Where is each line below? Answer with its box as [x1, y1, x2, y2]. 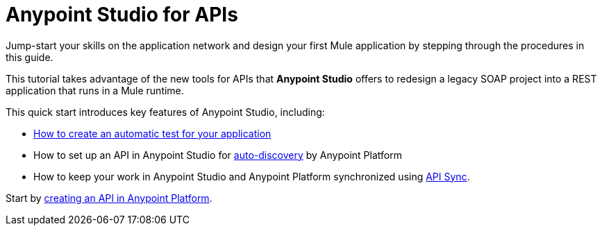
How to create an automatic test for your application [33, 127, 271, 139]
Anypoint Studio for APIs [6, 3, 238, 26]
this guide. [6, 51, 53, 63]
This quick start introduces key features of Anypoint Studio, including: [6, 105, 325, 118]
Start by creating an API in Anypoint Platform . [6, 191, 212, 204]
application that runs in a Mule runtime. [6, 84, 184, 96]
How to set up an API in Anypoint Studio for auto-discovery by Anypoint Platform [33, 148, 402, 161]
